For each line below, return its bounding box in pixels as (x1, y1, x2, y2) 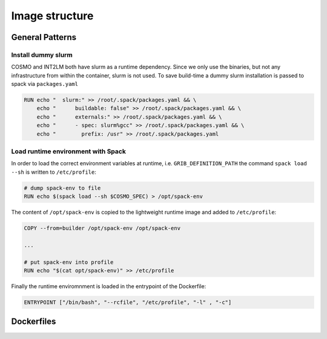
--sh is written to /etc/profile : (11, 168, 97, 176)
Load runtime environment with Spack (11, 147, 127, 156)
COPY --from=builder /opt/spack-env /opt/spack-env (24, 225, 181, 232)
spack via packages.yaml (11, 81, 79, 88)
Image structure (11, 9, 94, 22)
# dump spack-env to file (24, 185, 101, 191)
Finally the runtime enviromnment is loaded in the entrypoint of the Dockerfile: (11, 283, 206, 290)
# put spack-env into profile (24, 258, 114, 266)
